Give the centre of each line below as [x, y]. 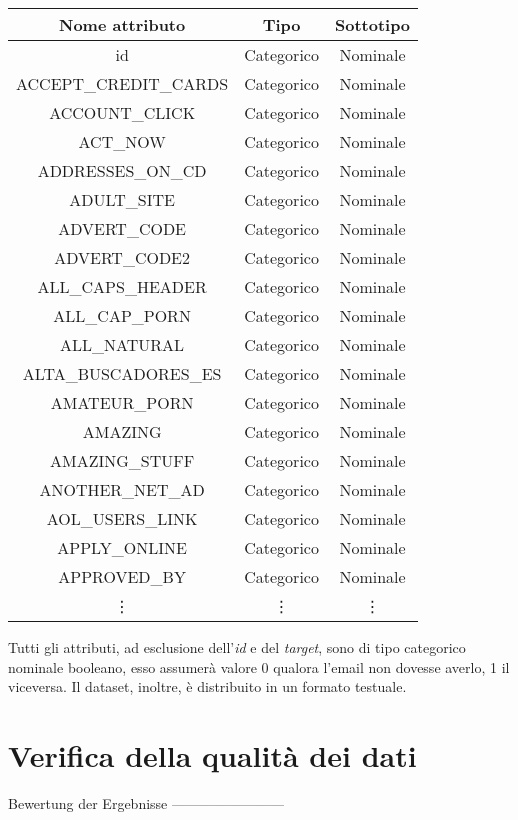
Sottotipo [372, 24]
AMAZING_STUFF [122, 460]
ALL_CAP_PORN [122, 315]
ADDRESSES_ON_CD [122, 170]
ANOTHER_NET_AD [122, 489]
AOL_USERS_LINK [122, 518]
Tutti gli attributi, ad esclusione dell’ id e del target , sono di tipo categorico [237, 647]
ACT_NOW [122, 141]
